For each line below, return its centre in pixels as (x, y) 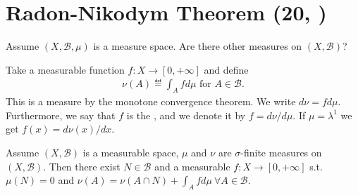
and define (226, 69)
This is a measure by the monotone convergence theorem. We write (151, 101)
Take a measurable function (65, 69)
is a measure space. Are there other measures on (198, 46)
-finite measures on (281, 152)
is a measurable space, (131, 152)
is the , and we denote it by (186, 115)
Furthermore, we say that (61, 115)
